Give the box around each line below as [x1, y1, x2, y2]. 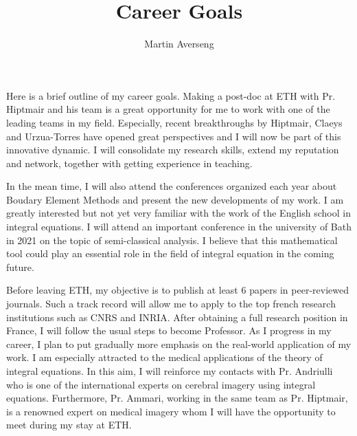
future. [6, 259, 34, 274]
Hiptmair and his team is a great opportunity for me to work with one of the [6, 102, 330, 116]
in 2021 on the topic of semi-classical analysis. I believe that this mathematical [6, 232, 338, 247]
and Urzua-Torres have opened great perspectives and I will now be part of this [6, 129, 341, 143]
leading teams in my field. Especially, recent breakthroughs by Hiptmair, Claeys [6, 115, 343, 129]
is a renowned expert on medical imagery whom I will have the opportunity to [6, 404, 336, 418]
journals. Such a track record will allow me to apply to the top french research [6, 296, 336, 311]
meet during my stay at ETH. [6, 417, 132, 432]
